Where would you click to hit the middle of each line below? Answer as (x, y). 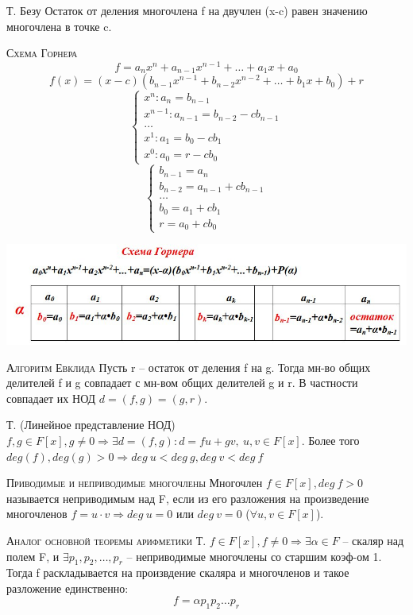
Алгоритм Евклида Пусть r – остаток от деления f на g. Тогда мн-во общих (189, 367)
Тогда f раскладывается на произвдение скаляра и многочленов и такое (178, 572)
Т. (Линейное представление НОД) (91, 425)
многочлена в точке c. (59, 26)
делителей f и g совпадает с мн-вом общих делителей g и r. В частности (182, 383)
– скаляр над (373, 540)
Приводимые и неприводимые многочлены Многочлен (135, 483)
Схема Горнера (42, 53)
